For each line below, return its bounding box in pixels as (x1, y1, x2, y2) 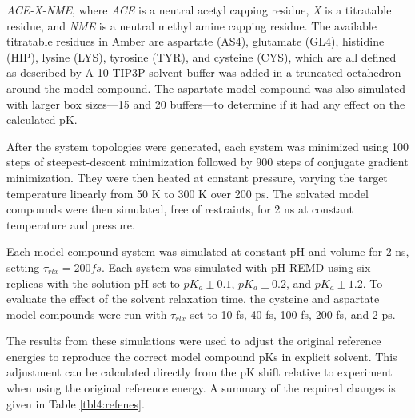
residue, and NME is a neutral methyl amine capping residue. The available (6, 17, 377, 34)
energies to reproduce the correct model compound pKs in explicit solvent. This (6, 348, 397, 364)
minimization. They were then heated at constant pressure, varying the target (6, 169, 388, 185)
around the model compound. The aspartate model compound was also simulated (6, 79, 405, 96)
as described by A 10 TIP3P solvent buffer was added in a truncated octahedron (6, 64, 401, 81)
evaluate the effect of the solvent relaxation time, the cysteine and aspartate (6, 290, 380, 307)
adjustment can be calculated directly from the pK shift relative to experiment (6, 364, 393, 380)
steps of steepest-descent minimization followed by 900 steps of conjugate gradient (6, 153, 409, 170)
